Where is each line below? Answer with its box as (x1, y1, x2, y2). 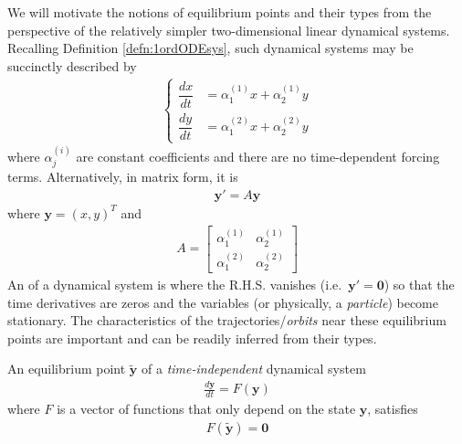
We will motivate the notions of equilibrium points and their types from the (7, 3, 432, 21)
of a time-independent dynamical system (142, 359, 366, 378)
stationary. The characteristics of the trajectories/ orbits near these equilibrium (7, 311, 446, 330)
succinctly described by (7, 56, 137, 75)
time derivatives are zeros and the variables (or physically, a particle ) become (7, 292, 439, 312)
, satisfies (367, 399, 418, 418)
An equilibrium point (7, 359, 126, 378)
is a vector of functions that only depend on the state (57, 399, 356, 418)
